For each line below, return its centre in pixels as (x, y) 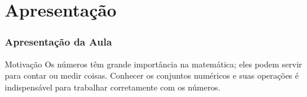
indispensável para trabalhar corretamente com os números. (113, 87)
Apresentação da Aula (59, 42)
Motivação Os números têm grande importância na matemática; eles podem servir (153, 64)
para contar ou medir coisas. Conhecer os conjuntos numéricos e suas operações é (152, 75)
